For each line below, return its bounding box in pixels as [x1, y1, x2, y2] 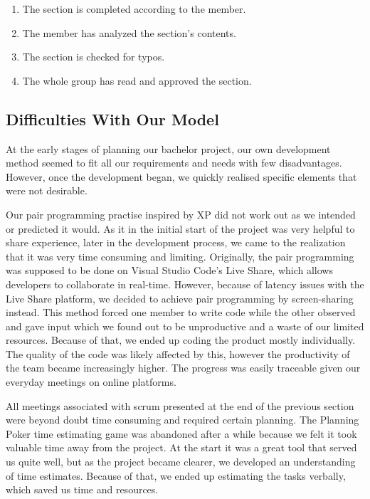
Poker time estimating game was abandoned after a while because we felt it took [6, 426, 357, 441]
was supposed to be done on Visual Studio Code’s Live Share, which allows [6, 263, 333, 278]
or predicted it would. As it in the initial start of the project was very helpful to [6, 221, 355, 236]
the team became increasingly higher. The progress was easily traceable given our [6, 360, 361, 375]
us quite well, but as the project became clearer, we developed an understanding [6, 454, 356, 469]
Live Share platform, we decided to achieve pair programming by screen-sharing [6, 290, 354, 305]
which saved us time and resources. [6, 482, 159, 497]
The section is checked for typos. [22, 49, 165, 64]
